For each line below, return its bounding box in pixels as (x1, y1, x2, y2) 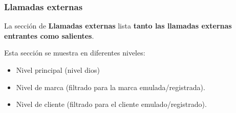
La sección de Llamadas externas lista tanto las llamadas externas (4, 20, 232, 31)
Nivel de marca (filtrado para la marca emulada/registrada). (16, 81, 205, 92)
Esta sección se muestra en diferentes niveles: (4, 47, 145, 58)
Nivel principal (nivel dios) (16, 65, 100, 75)
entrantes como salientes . (4, 30, 94, 41)
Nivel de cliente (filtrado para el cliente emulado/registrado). (16, 99, 207, 109)
